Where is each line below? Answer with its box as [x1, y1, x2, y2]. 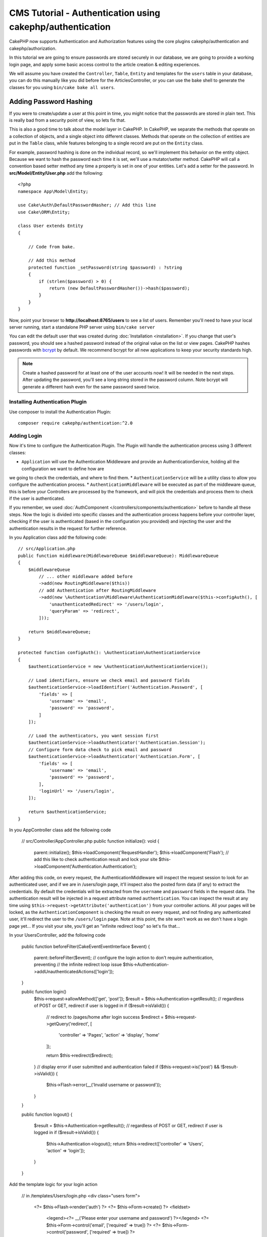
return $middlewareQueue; [28, 629, 91, 635]
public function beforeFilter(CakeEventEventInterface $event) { [21, 943, 150, 950]
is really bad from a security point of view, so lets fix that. [9, 117, 126, 123]
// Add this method [28, 258, 76, 263]
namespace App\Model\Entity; [18, 189, 89, 194]
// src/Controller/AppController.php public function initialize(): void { [21, 838, 160, 844]
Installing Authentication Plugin [9, 398, 87, 405]
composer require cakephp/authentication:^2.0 [18, 421, 133, 426]
